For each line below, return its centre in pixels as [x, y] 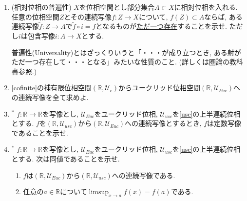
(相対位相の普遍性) [41, 7]
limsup [99, 192]
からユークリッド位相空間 [160, 88]
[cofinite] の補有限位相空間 [51, 88]
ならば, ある [223, 16]
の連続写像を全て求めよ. [50, 97]
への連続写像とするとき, [163, 123]
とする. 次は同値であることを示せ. [66, 158]
